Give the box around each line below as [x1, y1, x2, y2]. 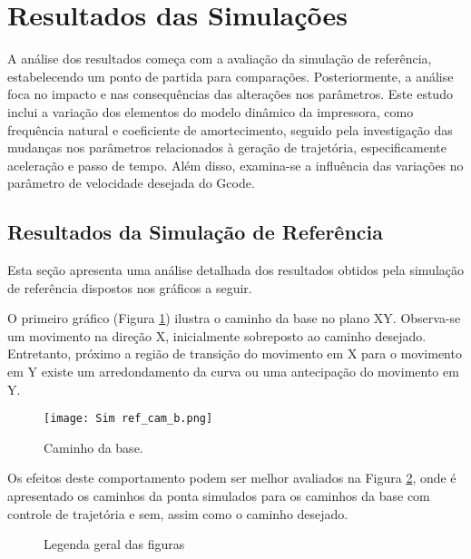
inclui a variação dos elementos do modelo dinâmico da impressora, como [7, 102, 414, 121]
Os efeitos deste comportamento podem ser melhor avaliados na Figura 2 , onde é [7, 468, 456, 487]
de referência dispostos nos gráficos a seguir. [7, 278, 252, 297]
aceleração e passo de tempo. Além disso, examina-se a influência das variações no [7, 155, 464, 174]
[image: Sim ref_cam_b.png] [44, 412, 213, 426]
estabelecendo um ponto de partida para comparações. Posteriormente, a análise [7, 66, 454, 85]
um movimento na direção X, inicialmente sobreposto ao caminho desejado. [7, 326, 427, 345]
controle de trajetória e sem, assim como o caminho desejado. [7, 504, 348, 523]
